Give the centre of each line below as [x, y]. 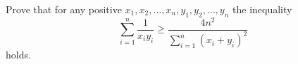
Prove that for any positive [64, 9]
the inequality [262, 9]
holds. [18, 55]
